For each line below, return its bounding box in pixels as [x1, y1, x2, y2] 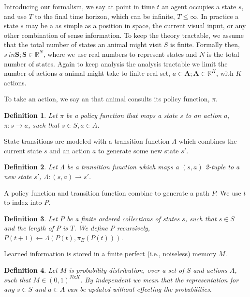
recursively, [117, 223, 150, 233]
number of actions [4, 68, 57, 78]
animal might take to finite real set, [65, 68, 171, 78]
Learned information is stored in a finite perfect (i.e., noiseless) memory [4, 248, 217, 259]
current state [4, 145, 42, 155]
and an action [49, 145, 90, 155]
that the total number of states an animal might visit [4, 39, 162, 49]
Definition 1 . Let [4, 110, 58, 120]
